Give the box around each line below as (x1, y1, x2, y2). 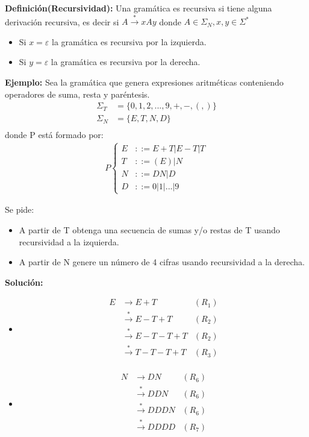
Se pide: (5, 203, 34, 216)
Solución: (5, 275, 43, 288)
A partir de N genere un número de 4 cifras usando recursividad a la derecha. (19, 256, 305, 268)
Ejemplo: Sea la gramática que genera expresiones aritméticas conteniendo (5, 75, 284, 88)
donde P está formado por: (5, 128, 104, 141)
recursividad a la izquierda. (19, 235, 119, 248)
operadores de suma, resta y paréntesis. (5, 87, 150, 100)
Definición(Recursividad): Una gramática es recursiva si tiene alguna (5, 2, 272, 14)
